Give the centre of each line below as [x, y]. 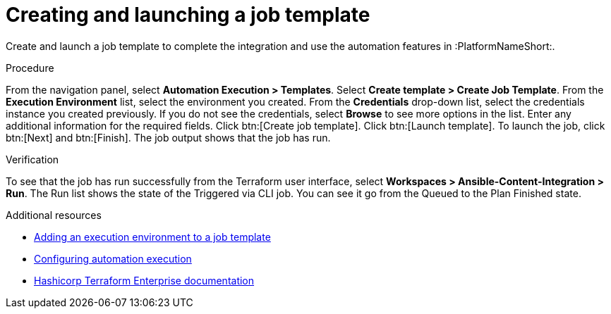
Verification [32, 159]
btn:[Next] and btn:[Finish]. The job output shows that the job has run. [168, 137]
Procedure [30, 68]
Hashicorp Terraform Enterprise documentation [144, 280]
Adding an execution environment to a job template [152, 237]
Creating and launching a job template [188, 15]
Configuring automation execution [113, 258]
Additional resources [54, 215]
